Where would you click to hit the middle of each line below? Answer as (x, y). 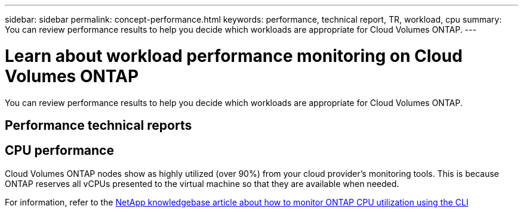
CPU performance (59, 151)
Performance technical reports (99, 125)
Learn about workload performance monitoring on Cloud (234, 56)
